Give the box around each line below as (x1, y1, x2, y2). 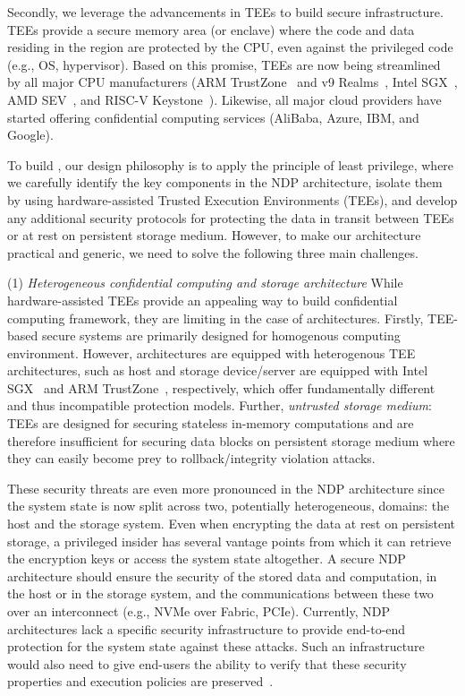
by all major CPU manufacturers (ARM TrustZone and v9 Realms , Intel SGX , (7, 73, 458, 91)
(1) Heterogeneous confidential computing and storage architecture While (7, 273, 403, 292)
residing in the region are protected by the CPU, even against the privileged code (7, 38, 453, 56)
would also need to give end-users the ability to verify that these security (7, 654, 407, 673)
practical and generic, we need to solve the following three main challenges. (7, 243, 418, 262)
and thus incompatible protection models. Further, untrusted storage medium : (7, 396, 432, 415)
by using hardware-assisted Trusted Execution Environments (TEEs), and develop (7, 190, 458, 209)
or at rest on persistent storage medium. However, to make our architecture (7, 226, 421, 245)
